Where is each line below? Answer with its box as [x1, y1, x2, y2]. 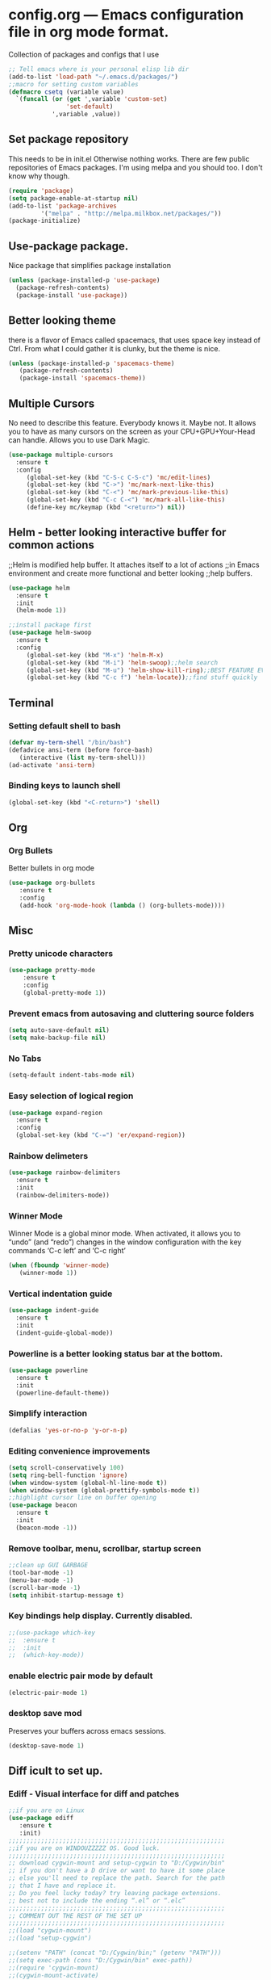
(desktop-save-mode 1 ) [8, 1742, 85, 1750]
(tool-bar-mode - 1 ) [8, 1568, 74, 1576]
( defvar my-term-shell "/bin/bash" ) [8, 738, 131, 746]
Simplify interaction [8, 1407, 87, 1419]
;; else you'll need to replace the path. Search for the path [8, 1874, 226, 1882]
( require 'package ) [8, 187, 74, 195]
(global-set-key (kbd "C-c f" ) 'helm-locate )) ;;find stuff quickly [26, 673, 258, 682]
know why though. [8, 171, 70, 181]
